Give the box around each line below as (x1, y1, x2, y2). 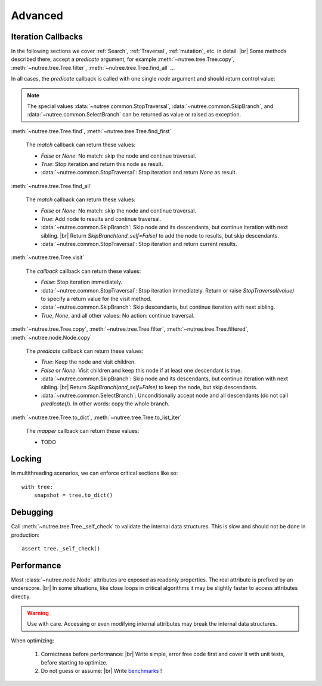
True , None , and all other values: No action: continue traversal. (41, 312, 195, 319)
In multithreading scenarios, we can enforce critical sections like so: (11, 469, 178, 477)
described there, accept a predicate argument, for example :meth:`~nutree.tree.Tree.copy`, (11, 56, 235, 63)
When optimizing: (11, 636, 55, 644)
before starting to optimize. (41, 659, 108, 666)
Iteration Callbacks (11, 32, 83, 42)
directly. (11, 593, 31, 600)
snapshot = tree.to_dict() (33, 492, 113, 499)
